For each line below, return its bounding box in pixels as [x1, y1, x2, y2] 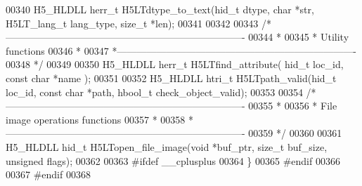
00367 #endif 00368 [6, 167, 91, 182]
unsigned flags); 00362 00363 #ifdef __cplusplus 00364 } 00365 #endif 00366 [6, 153, 340, 168]
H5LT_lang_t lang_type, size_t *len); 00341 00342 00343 [6, 15, 259, 30]
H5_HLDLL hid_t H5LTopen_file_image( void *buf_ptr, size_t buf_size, [6, 139, 328, 154]
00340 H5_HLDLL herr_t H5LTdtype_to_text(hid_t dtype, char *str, [6, 2, 314, 16]
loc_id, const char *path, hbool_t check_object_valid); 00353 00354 [6, 84, 303, 99]
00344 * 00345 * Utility [248, 29, 349, 44]
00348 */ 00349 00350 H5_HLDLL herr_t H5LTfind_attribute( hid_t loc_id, [6, 57, 344, 72]
